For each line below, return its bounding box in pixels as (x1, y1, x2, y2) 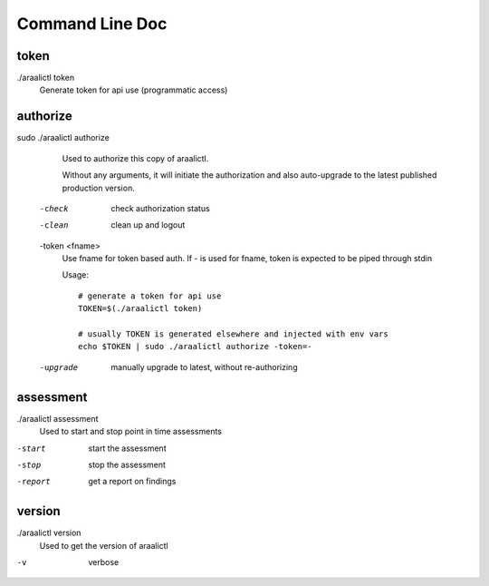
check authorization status (110, 202, 210, 213)
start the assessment (88, 443, 167, 454)
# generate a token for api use (78, 290, 222, 301)
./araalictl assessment (16, 413, 99, 424)
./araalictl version (16, 527, 81, 539)
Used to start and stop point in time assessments (39, 426, 222, 437)
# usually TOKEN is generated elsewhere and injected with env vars (78, 329, 388, 339)
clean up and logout (110, 220, 186, 230)
